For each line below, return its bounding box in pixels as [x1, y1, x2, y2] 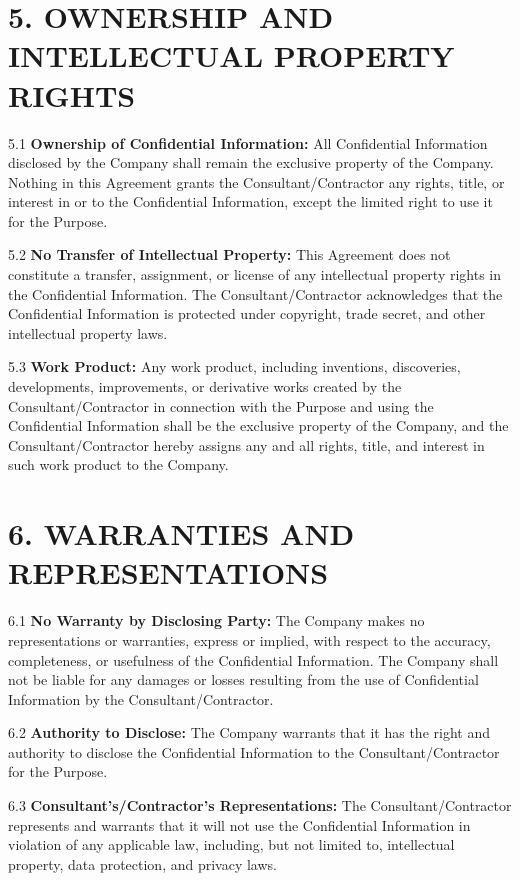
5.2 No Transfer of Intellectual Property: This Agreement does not [8, 244, 451, 265]
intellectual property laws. [8, 322, 168, 343]
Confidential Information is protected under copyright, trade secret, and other [8, 303, 486, 324]
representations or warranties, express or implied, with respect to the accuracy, [8, 629, 491, 650]
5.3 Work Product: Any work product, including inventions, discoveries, [8, 356, 461, 377]
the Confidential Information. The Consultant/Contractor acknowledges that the [8, 283, 503, 304]
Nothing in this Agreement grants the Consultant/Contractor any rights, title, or [8, 171, 505, 192]
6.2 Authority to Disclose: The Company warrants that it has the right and [8, 722, 490, 743]
